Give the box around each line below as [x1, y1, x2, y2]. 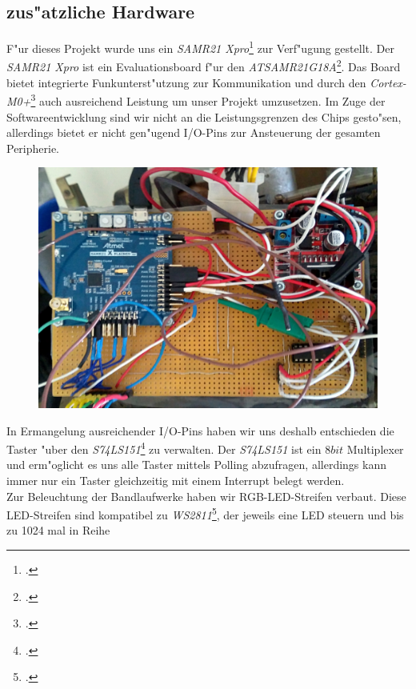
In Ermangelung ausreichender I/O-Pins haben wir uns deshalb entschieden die [6, 422, 394, 439]
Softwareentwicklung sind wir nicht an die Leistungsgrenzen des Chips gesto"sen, [6, 108, 402, 125]
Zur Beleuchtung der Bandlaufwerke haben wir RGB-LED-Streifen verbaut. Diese [6, 487, 406, 504]
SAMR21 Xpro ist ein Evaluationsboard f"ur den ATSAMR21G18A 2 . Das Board [6, 56, 401, 75]
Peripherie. [6, 139, 60, 156]
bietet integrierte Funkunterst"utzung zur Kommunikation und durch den [6, 74, 366, 90]
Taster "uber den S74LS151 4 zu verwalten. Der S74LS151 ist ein [6, 439, 322, 457]
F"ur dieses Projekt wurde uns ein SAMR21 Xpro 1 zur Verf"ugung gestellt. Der [6, 38, 394, 56]
